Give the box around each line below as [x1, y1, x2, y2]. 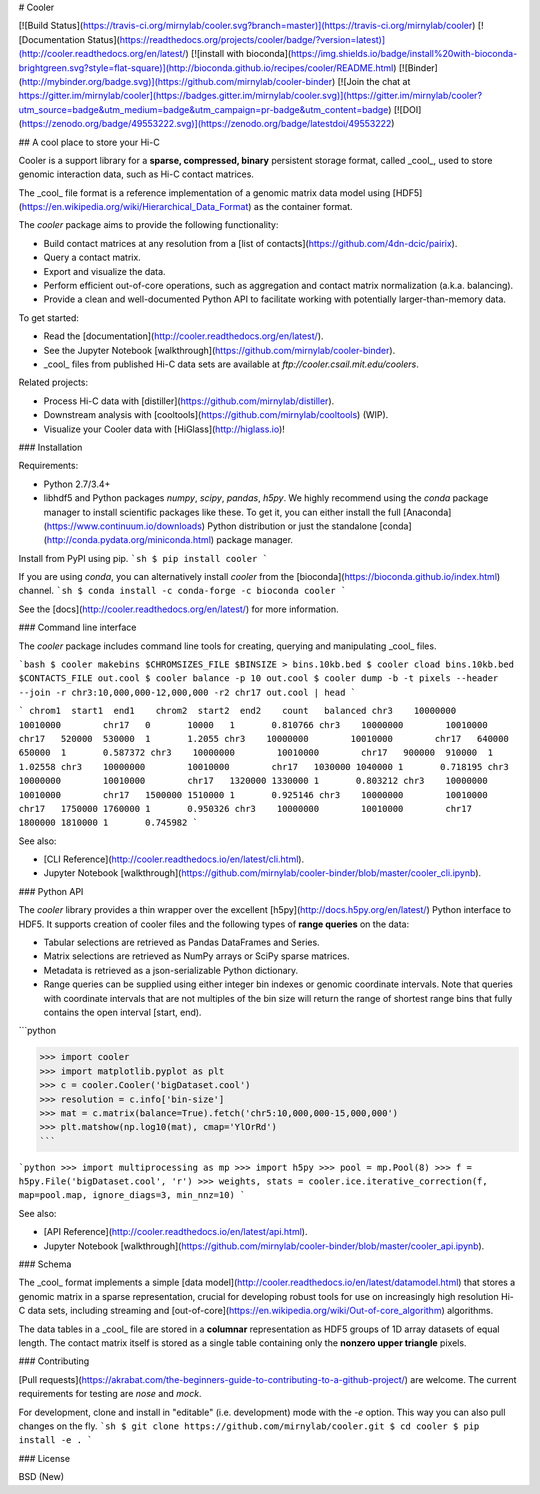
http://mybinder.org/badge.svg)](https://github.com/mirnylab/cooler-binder [21, 75, 333, 87]
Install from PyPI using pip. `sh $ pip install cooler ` [18, 552, 269, 564]
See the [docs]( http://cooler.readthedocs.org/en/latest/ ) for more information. [18, 603, 339, 615]
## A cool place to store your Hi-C [18, 136, 160, 148]
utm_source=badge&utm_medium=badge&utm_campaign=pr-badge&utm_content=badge [18, 103, 389, 115]
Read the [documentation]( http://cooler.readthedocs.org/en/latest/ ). [43, 330, 324, 342]
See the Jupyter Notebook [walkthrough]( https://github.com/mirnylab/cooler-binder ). [43, 344, 396, 356]
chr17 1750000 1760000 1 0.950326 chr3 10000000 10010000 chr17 [18, 803, 472, 814]
